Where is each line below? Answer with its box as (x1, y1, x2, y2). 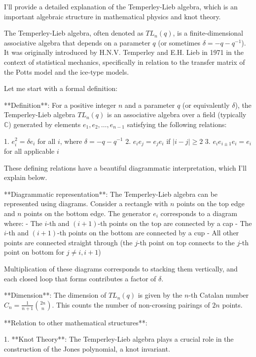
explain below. (4, 172, 47, 182)
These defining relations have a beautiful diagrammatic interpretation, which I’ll (4, 162, 247, 173)
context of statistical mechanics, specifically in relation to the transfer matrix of (4, 56, 245, 67)
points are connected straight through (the (4, 237, 133, 247)
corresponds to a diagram (160, 208, 237, 218)
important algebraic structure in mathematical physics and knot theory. (4, 11, 221, 21)
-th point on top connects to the (137, 237, 235, 247)
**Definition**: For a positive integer (4, 99, 116, 110)
